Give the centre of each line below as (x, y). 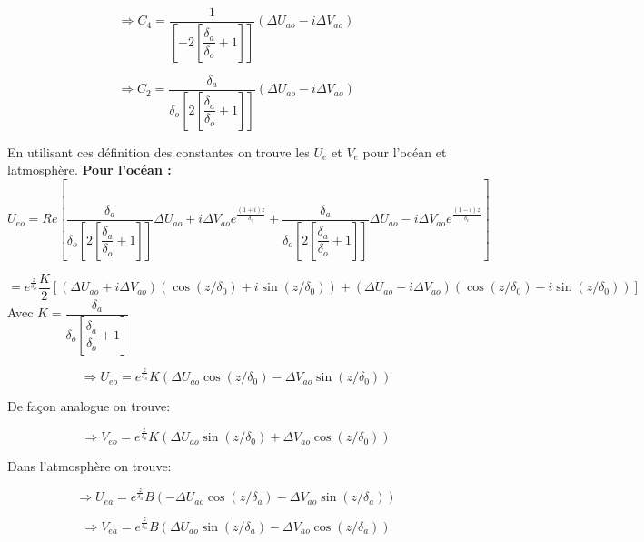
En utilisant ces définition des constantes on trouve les (159, 151)
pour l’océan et (405, 151)
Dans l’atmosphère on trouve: (89, 466)
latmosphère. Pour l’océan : (89, 170)
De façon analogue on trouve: (89, 406)
